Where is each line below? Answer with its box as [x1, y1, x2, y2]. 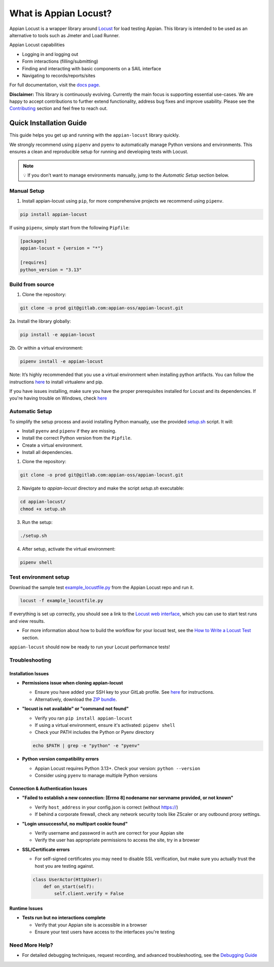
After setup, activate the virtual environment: [22, 546, 116, 552]
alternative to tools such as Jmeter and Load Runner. [9, 32, 120, 38]
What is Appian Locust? [9, 8, 112, 19]
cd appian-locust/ [20, 499, 66, 505]
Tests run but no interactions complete [22, 915, 106, 921]
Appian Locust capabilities [9, 42, 65, 48]
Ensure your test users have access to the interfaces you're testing [35, 929, 175, 935]
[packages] [20, 238, 47, 244]
